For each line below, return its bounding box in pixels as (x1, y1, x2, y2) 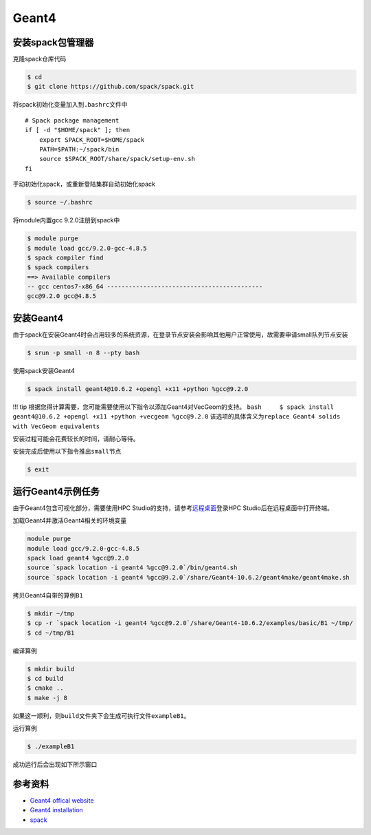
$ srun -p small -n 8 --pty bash (27, 348, 140, 357)
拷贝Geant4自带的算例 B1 (12, 591, 84, 599)
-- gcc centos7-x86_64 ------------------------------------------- (27, 283, 263, 290)
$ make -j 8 (27, 694, 68, 701)
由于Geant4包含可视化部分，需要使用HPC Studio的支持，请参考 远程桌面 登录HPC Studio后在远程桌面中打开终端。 (12, 503, 333, 512)
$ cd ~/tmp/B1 (27, 628, 75, 637)
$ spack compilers (27, 264, 89, 271)
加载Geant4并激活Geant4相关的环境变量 (12, 516, 127, 525)
